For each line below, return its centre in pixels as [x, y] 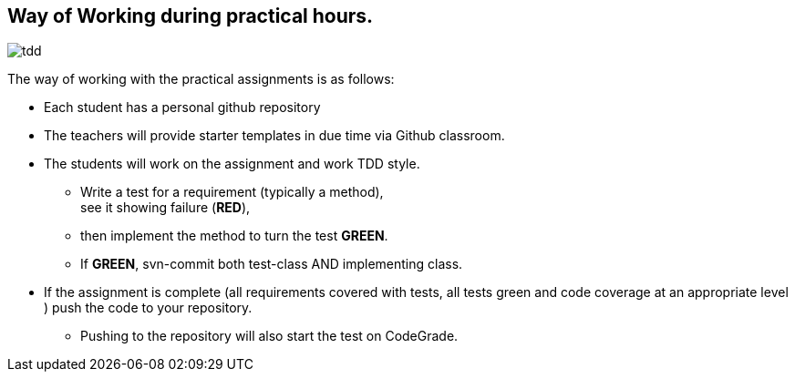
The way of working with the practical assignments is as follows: [201, 79]
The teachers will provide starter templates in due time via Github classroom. [274, 136]
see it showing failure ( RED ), [165, 208]
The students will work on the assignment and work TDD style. [232, 164]
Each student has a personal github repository [182, 108]
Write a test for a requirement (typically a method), [232, 192]
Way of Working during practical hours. [191, 16]
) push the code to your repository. [148, 308]
